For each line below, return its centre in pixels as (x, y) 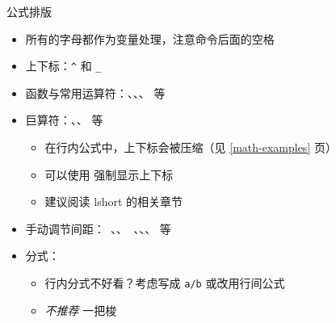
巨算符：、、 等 (64, 120)
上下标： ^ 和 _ (63, 66)
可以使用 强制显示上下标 (109, 174)
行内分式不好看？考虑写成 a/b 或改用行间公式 (165, 283)
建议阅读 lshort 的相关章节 (114, 201)
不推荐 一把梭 (81, 310)
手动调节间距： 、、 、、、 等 (98, 228)
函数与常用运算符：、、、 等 (95, 92)
